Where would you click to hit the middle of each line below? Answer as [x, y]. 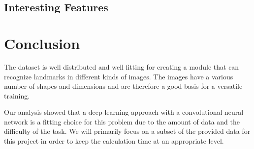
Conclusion [42, 43]
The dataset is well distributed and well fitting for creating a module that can [122, 66]
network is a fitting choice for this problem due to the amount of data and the [122, 121]
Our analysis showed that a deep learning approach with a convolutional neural [124, 112]
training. [17, 95]
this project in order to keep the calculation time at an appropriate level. [114, 141]
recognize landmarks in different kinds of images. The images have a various [119, 76]
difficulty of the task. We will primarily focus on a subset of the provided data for [127, 131]
